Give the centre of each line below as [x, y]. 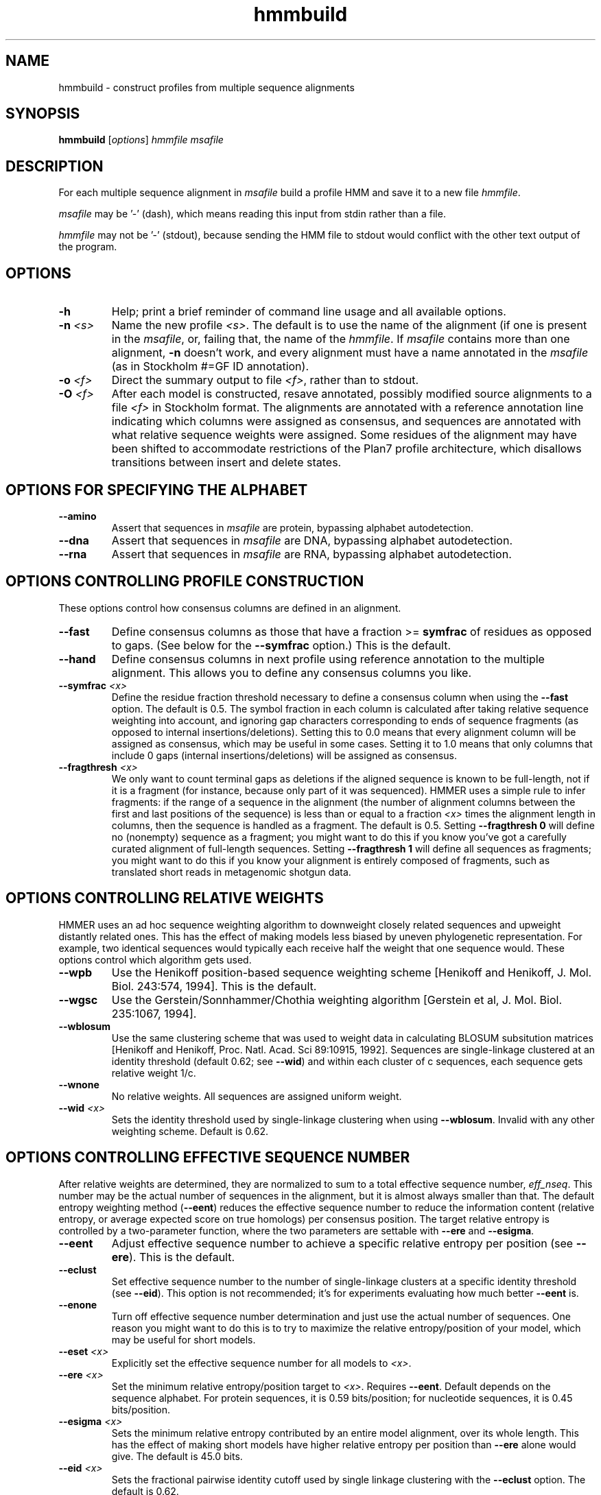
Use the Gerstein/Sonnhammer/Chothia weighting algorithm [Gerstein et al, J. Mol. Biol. [337, 1000]
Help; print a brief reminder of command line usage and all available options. [309, 312]
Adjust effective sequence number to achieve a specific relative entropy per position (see [342, 1243]
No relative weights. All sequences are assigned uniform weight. [257, 1096]
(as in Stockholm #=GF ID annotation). [210, 367]
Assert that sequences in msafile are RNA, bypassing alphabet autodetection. [311, 554]
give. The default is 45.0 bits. [177, 1456]
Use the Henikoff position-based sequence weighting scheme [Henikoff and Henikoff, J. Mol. [352, 972]
